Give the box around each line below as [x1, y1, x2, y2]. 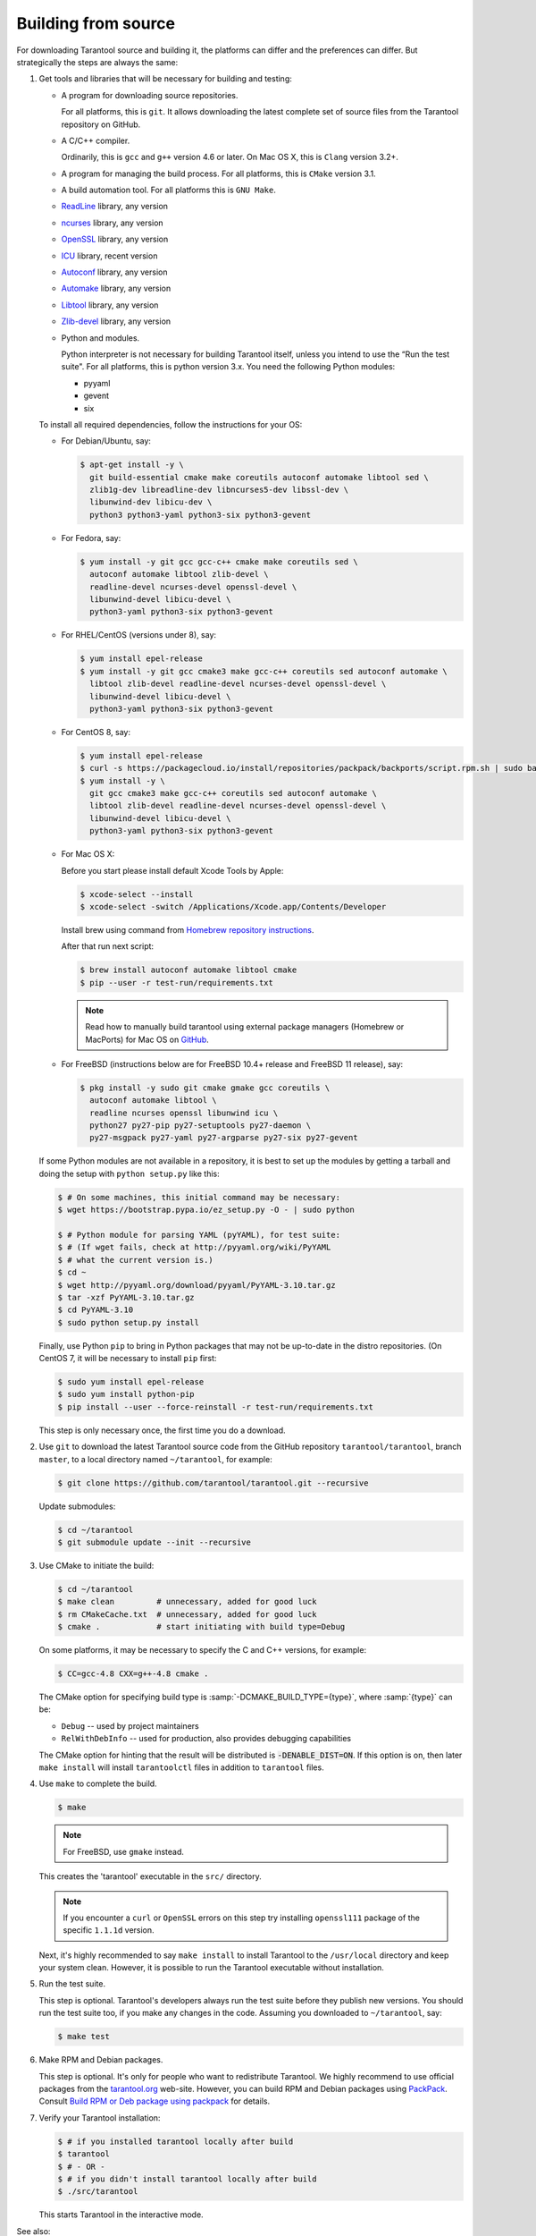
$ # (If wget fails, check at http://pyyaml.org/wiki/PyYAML [57, 1242, 331, 1252]
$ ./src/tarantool [57, 2187, 138, 2197]
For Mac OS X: [61, 849, 115, 860]
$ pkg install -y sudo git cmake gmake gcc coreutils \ [80, 1082, 331, 1093]
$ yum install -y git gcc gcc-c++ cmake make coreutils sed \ [80, 556, 358, 567]
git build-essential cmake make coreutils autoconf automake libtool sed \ [89, 472, 429, 482]
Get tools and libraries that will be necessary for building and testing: [38, 73, 292, 84]
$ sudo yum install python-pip [57, 1389, 196, 1400]
